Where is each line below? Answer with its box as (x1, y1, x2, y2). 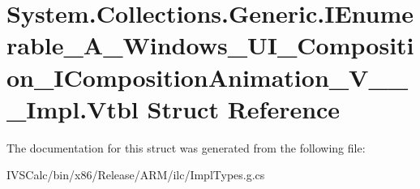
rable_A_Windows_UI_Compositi (6, 28, 414, 62)
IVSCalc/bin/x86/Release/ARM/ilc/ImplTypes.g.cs (6, 166, 265, 183)
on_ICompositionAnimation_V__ (6, 60, 409, 93)
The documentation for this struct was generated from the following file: (6, 139, 366, 156)
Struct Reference (147, 92, 341, 125)
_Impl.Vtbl (6, 92, 139, 125)
